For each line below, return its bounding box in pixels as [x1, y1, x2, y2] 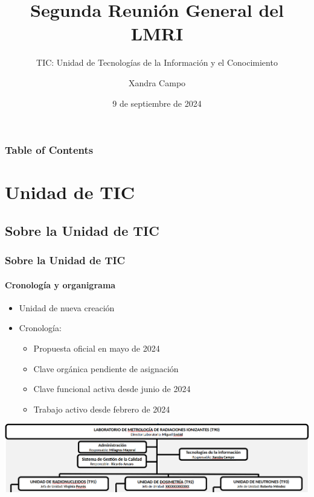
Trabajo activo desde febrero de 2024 [33, 402, 170, 415]
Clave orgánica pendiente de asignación [33, 362, 179, 375]
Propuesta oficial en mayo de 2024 [33, 342, 160, 354]
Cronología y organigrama [5, 278, 116, 291]
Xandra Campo [128, 76, 186, 89]
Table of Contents [5, 142, 94, 157]
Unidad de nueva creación [19, 301, 115, 314]
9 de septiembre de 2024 [112, 97, 202, 109]
